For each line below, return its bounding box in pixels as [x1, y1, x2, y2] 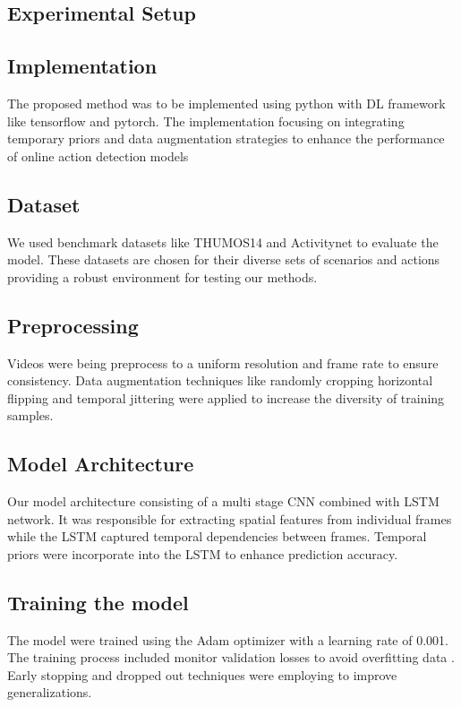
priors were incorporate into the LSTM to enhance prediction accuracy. [7, 544, 398, 563]
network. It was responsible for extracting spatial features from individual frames [7, 509, 452, 528]
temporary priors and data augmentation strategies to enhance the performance [7, 129, 445, 148]
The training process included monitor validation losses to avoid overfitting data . [7, 648, 455, 667]
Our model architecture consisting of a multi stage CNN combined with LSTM [7, 492, 440, 511]
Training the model [7, 588, 189, 616]
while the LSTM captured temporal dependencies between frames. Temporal [7, 527, 427, 546]
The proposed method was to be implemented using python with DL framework [7, 93, 446, 112]
